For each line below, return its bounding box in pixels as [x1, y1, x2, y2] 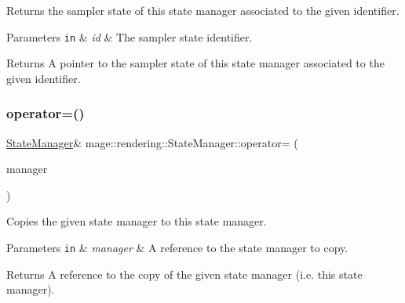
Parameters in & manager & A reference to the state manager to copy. [6, 240, 348, 256]
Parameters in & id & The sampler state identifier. [6, 28, 253, 45]
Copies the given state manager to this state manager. [6, 213, 267, 229]
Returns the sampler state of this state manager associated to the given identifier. [6, 2, 400, 18]
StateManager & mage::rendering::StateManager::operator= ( [6, 134, 298, 150]
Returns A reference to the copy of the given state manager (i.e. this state [6, 265, 363, 282]
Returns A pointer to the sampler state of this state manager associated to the [6, 55, 385, 71]
